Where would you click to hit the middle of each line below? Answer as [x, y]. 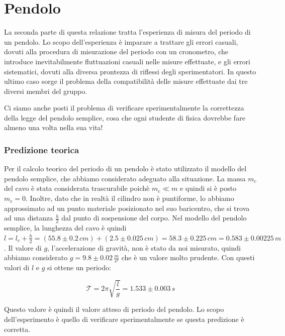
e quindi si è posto [208, 188]
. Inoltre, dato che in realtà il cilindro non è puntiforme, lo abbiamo [130, 198]
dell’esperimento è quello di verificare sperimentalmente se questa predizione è [124, 319]
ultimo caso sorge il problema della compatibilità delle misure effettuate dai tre [126, 81]
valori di [17, 267]
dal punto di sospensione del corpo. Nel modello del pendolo [154, 218]
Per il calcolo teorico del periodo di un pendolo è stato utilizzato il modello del [125, 169]
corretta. [17, 329]
